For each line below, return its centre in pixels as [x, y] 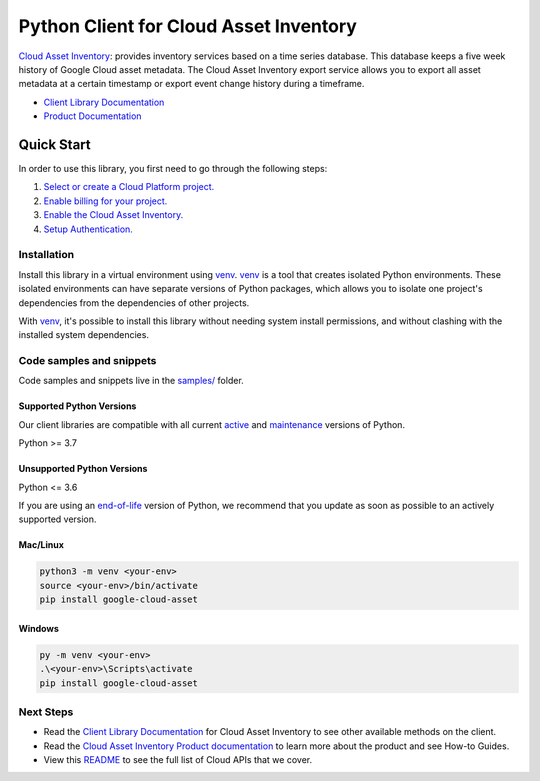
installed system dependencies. [84, 335]
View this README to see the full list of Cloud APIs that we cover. [178, 760]
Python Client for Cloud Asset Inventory [187, 26]
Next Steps [46, 712]
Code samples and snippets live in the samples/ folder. [131, 381]
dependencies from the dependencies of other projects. [134, 302]
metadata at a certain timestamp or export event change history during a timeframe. [191, 84]
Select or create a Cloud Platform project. [129, 187]
